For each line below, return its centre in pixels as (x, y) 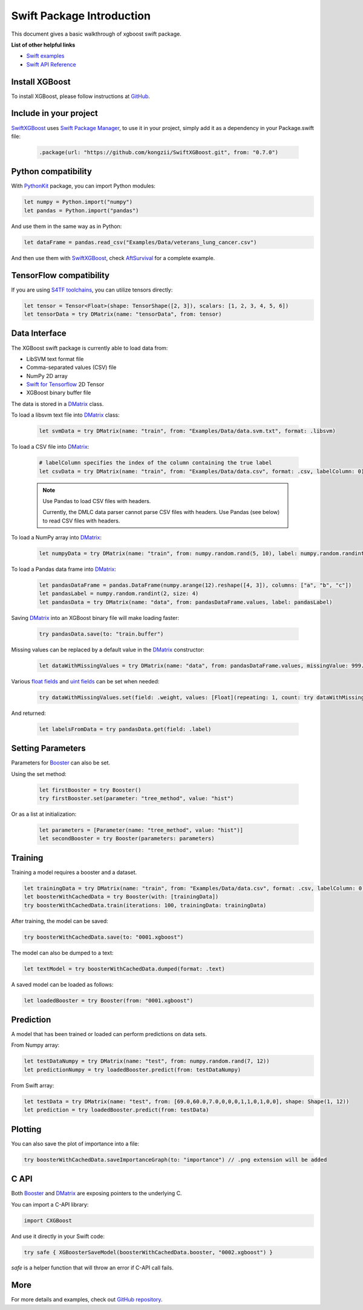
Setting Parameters (48, 748)
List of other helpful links (43, 45)
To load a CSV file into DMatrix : (50, 447)
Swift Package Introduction (81, 16)
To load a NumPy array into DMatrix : (57, 538)
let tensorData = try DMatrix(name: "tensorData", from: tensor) (123, 314)
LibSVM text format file (55, 359)
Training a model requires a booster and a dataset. (74, 872)
